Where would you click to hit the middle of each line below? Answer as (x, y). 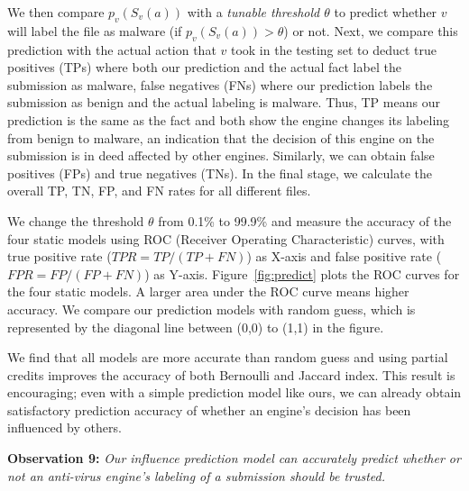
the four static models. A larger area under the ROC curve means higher (208, 291)
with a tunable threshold (253, 12)
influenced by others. (64, 427)
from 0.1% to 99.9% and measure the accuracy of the (305, 220)
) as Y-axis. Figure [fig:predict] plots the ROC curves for (302, 273)
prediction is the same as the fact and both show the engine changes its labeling (229, 119)
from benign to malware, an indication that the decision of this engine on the (221, 137)
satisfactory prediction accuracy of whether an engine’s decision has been (209, 409)
